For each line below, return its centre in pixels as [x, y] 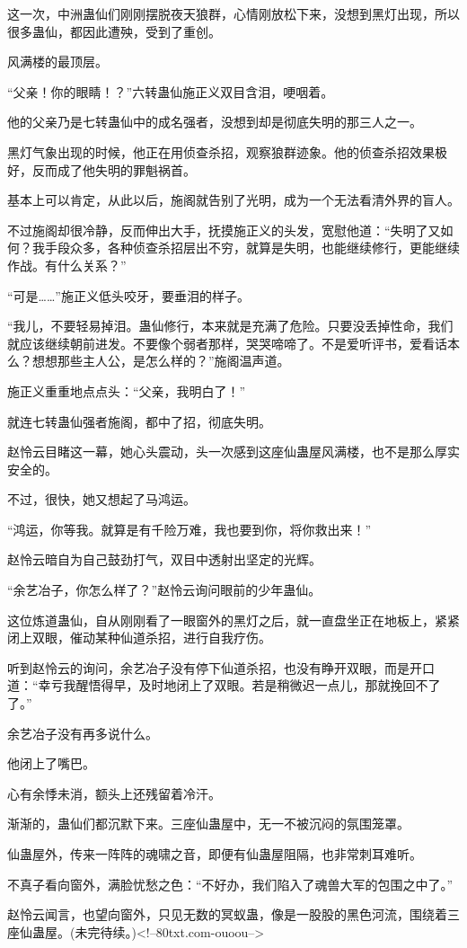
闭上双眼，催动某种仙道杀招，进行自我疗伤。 [139, 638]
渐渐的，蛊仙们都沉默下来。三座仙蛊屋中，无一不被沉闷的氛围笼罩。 [208, 824]
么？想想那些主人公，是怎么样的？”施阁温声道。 [149, 361]
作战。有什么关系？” [67, 265]
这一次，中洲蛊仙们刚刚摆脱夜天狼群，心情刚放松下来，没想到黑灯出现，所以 [233, 13]
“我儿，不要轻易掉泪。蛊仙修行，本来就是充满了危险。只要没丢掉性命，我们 [230, 326]
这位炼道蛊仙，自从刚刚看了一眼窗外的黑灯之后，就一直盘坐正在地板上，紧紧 [233, 620]
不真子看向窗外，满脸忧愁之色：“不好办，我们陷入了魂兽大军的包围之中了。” [230, 884]
